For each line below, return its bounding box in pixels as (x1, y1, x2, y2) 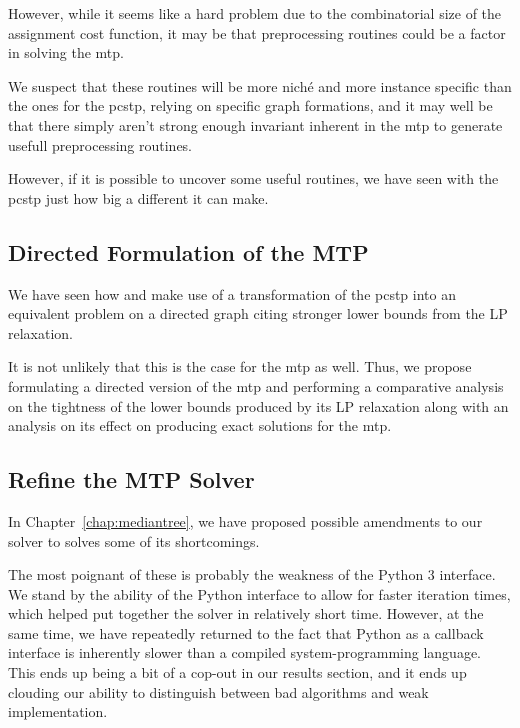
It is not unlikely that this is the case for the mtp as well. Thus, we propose (8, 356, 472, 377)
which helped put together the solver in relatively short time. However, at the (8, 603, 484, 624)
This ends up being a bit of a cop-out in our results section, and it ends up (8, 662, 467, 683)
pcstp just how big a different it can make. (8, 187, 269, 208)
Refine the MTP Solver (8, 464, 255, 495)
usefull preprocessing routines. (8, 134, 193, 155)
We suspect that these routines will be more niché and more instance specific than (8, 75, 512, 96)
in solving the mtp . (8, 42, 124, 63)
